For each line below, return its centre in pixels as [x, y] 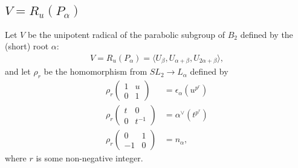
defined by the [267, 34]
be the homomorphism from [96, 71]
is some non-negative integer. [89, 158]
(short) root [27, 46]
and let [18, 71]
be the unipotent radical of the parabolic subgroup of [126, 34]
